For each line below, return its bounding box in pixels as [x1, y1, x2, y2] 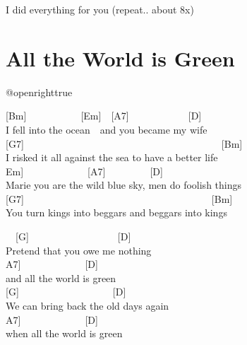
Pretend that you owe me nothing [6, 242, 152, 257]
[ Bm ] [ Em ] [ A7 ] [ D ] [6, 108, 202, 123]
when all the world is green [6, 326, 123, 341]
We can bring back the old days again [6, 298, 169, 313]
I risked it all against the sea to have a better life [6, 150, 218, 165]
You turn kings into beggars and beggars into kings [6, 205, 227, 220]
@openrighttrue [6, 84, 73, 99]
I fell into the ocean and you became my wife [6, 122, 207, 136]
